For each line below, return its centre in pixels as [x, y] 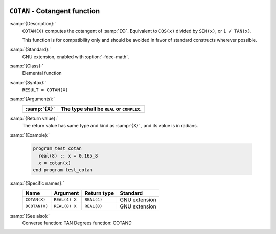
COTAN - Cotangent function [55, 11]
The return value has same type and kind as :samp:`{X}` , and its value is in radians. [110, 125]
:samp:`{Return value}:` [34, 119]
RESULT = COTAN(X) [45, 90]
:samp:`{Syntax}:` [28, 83]
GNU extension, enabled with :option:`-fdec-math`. [76, 57]
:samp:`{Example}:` [30, 135]
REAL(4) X [65, 200]
